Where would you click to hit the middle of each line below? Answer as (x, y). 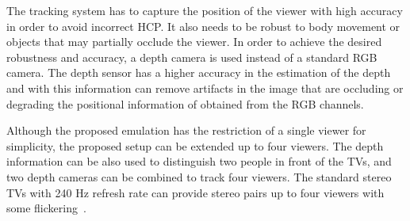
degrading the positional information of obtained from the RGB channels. (185, 103)
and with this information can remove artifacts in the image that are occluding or (205, 88)
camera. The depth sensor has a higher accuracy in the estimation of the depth (199, 72)
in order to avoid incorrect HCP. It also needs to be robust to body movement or (203, 26)
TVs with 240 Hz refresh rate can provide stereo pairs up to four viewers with (195, 192)
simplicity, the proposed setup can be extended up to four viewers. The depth (195, 145)
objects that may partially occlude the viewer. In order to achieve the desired (194, 42)
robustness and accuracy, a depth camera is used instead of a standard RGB (192, 57)
